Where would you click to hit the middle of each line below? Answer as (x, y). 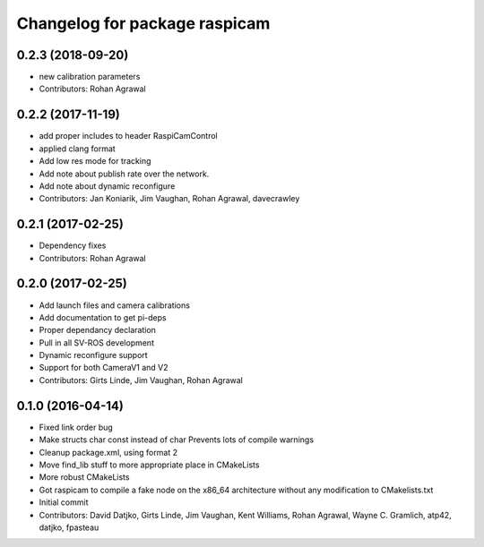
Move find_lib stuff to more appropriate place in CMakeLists (149, 465)
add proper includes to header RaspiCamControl (129, 136)
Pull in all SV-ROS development (96, 342)
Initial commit (64, 502)
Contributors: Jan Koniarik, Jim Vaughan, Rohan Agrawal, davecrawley (169, 199)
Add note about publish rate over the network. (124, 174)
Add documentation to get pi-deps (103, 317)
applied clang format (77, 149)
